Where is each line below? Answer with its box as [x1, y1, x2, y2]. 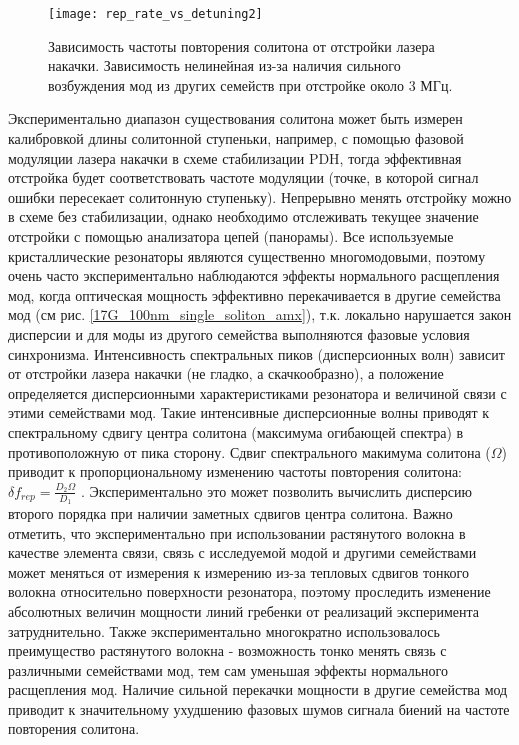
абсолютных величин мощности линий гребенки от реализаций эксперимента [8, 600, 479, 621]
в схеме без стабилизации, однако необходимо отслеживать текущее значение [8, 206, 479, 227]
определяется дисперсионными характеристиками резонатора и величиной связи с [8, 382, 507, 403]
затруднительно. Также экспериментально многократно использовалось [8, 620, 440, 641]
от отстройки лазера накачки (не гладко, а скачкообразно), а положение [8, 363, 444, 384]
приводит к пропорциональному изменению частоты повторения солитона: [8, 461, 463, 482]
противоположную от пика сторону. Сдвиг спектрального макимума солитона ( [8, 441, 491, 462]
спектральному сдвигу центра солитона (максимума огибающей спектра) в [8, 421, 464, 442]
